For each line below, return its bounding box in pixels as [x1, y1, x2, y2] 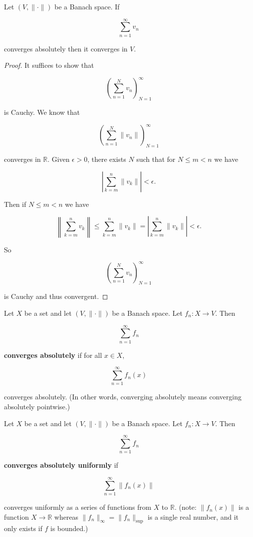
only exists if [4, 523, 43, 534]
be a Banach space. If [54, 1, 120, 11]
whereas [54, 511, 79, 522]
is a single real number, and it [148, 511, 239, 522]
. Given [48, 154, 70, 164]
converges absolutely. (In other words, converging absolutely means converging [4, 391, 242, 402]
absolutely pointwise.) [4, 401, 70, 412]
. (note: [174, 502, 197, 512]
